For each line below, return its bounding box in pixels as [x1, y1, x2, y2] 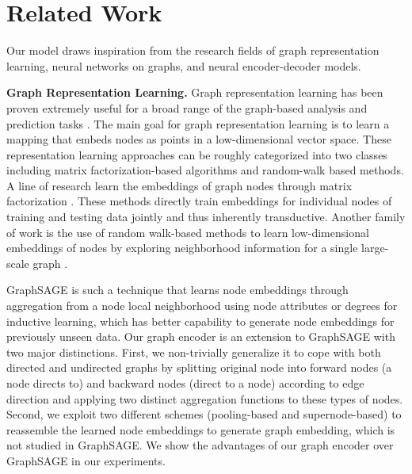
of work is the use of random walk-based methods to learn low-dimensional [6, 224, 369, 240]
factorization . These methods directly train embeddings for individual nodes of [6, 193, 392, 209]
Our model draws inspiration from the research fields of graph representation [6, 42, 380, 59]
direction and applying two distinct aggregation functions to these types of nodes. [6, 390, 403, 407]
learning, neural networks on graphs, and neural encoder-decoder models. [6, 57, 361, 74]
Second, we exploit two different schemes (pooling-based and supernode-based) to [6, 406, 402, 422]
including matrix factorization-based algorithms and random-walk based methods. [6, 162, 404, 178]
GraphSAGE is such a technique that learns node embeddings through [6, 281, 349, 298]
